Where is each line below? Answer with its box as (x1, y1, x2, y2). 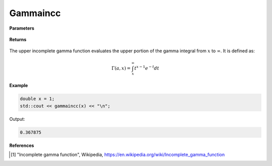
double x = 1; (20, 96, 55, 102)
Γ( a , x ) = (111, 65, 131, 71)
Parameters (9, 25, 35, 31)
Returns (9, 36, 27, 42)
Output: (9, 116, 25, 122)
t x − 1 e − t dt (134, 64, 160, 71)
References (9, 142, 34, 148)
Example (9, 82, 28, 89)
